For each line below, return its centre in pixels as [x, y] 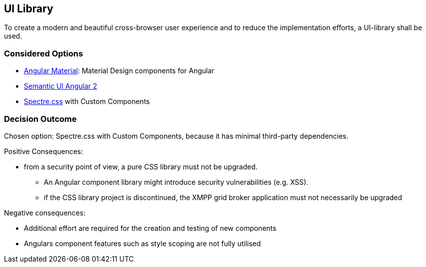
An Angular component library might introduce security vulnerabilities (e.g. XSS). [176, 182]
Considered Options [43, 53]
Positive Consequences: [44, 151]
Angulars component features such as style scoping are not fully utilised [142, 243]
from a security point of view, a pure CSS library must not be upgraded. [141, 166]
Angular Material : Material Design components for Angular [119, 71]
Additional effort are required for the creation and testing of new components [150, 228]
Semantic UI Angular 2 [61, 86]
